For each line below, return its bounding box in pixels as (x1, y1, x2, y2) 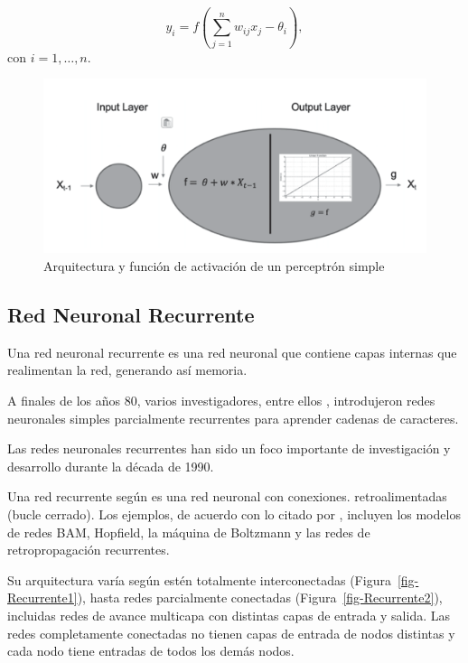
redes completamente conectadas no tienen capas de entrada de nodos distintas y (7, 623, 455, 642)
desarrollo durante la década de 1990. (7, 456, 214, 475)
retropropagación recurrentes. (7, 540, 170, 559)
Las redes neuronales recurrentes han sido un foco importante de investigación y (7, 439, 451, 458)
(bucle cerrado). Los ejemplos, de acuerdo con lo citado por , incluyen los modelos (7, 505, 461, 523)
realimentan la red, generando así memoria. (7, 360, 248, 379)
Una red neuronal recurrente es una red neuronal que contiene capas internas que (7, 342, 457, 361)
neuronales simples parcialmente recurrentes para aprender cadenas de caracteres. (7, 408, 459, 427)
